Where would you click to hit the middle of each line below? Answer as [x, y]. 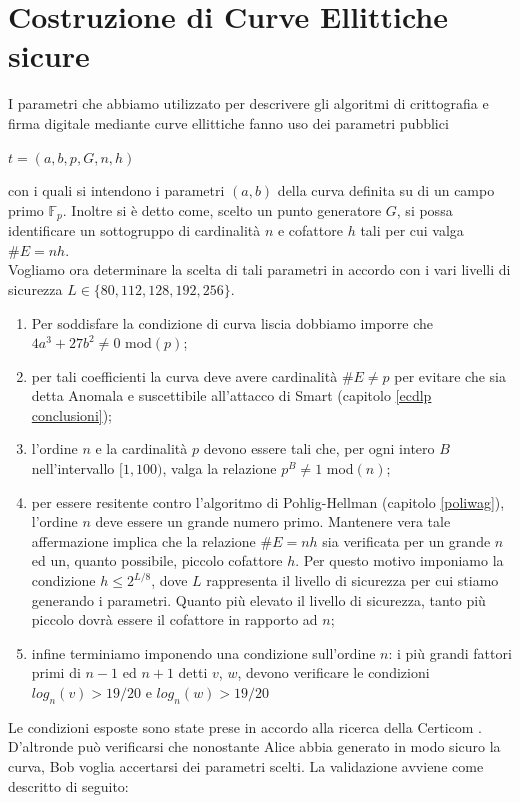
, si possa [424, 209]
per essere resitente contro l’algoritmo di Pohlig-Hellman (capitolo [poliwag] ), [268, 501]
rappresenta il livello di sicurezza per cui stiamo [352, 580]
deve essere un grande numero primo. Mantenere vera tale [273, 521]
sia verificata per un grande [406, 540]
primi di [56, 672]
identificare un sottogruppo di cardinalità [134, 230]
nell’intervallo [73, 468]
